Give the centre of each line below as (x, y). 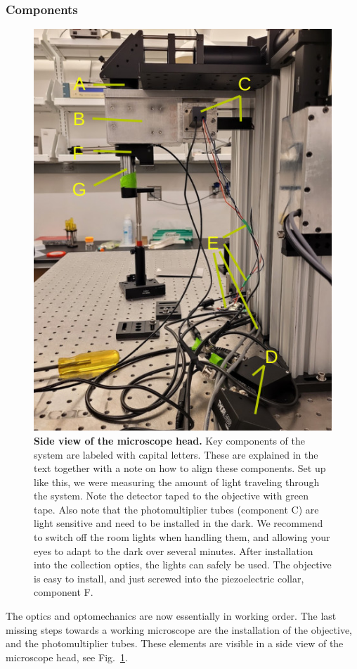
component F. (64, 592)
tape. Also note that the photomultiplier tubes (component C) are (176, 509)
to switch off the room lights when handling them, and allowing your (182, 537)
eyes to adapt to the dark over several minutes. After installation (174, 550)
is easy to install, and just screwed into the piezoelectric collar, (169, 578)
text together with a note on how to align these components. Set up (180, 468)
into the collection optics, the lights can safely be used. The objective (183, 565)
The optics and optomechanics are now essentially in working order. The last (171, 616)
